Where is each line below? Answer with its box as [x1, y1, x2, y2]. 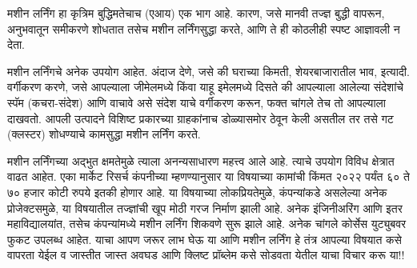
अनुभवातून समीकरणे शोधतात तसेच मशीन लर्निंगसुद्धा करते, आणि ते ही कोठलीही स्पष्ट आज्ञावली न [7, 20, 400, 37]
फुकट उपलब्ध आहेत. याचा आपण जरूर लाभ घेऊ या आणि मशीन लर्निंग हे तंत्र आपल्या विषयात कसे [7, 230, 402, 247]
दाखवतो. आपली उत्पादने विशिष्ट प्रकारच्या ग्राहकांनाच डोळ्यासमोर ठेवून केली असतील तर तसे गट [7, 110, 394, 126]
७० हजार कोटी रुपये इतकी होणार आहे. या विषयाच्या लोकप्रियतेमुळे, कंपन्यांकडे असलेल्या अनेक [7, 183, 387, 200]
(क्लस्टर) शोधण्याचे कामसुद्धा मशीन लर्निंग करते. [7, 126, 201, 142]
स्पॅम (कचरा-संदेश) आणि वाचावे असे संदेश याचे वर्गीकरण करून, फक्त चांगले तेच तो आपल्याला [7, 94, 386, 110]
